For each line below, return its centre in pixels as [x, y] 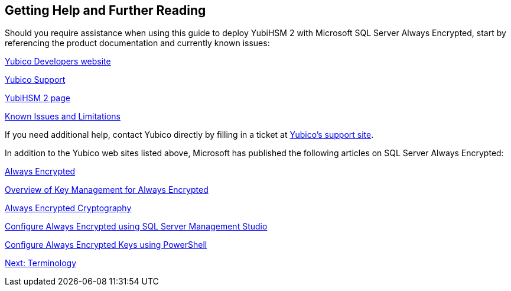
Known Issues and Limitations [63, 117]
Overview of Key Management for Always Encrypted [107, 190]
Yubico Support [35, 80]
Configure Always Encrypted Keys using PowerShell [106, 245]
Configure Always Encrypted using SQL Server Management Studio [136, 227]
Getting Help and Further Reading [105, 10]
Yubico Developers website [58, 62]
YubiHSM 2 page [38, 98]
